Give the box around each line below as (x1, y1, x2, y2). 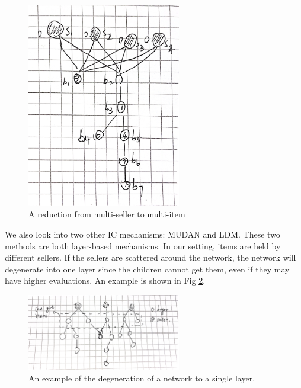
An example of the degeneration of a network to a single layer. (28, 372, 255, 384)
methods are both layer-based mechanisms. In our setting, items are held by (5, 239, 281, 252)
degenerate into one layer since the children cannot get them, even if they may (5, 262, 290, 275)
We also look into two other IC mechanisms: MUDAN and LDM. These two (5, 227, 280, 240)
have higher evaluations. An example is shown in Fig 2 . (5, 274, 206, 287)
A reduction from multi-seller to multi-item (28, 208, 185, 220)
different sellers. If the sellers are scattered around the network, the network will (5, 251, 296, 264)
